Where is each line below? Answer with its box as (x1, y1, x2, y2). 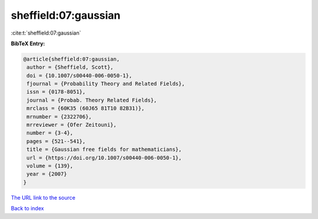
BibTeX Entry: (11, 40, 45, 47)
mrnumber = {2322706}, (26, 113, 92, 120)
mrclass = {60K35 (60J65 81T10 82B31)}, (26, 105, 145, 112)
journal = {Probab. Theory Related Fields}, (26, 97, 157, 103)
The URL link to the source (11, 194, 76, 201)
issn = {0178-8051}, (26, 89, 86, 95)
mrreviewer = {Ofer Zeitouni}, (26, 122, 117, 129)
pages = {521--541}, (26, 138, 86, 144)
